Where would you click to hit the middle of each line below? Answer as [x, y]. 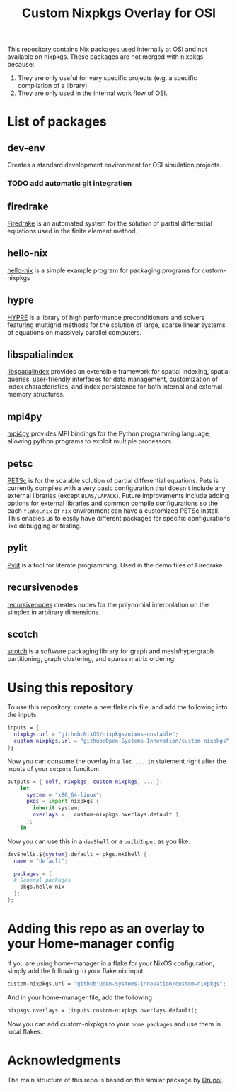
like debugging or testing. [45, 526]
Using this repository [70, 688]
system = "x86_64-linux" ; [64, 795]
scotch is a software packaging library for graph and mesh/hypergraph [111, 651]
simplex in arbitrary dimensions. [54, 612]
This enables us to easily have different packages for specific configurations [119, 518]
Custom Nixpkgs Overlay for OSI [119, 13]
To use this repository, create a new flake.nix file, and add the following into [117, 707]
